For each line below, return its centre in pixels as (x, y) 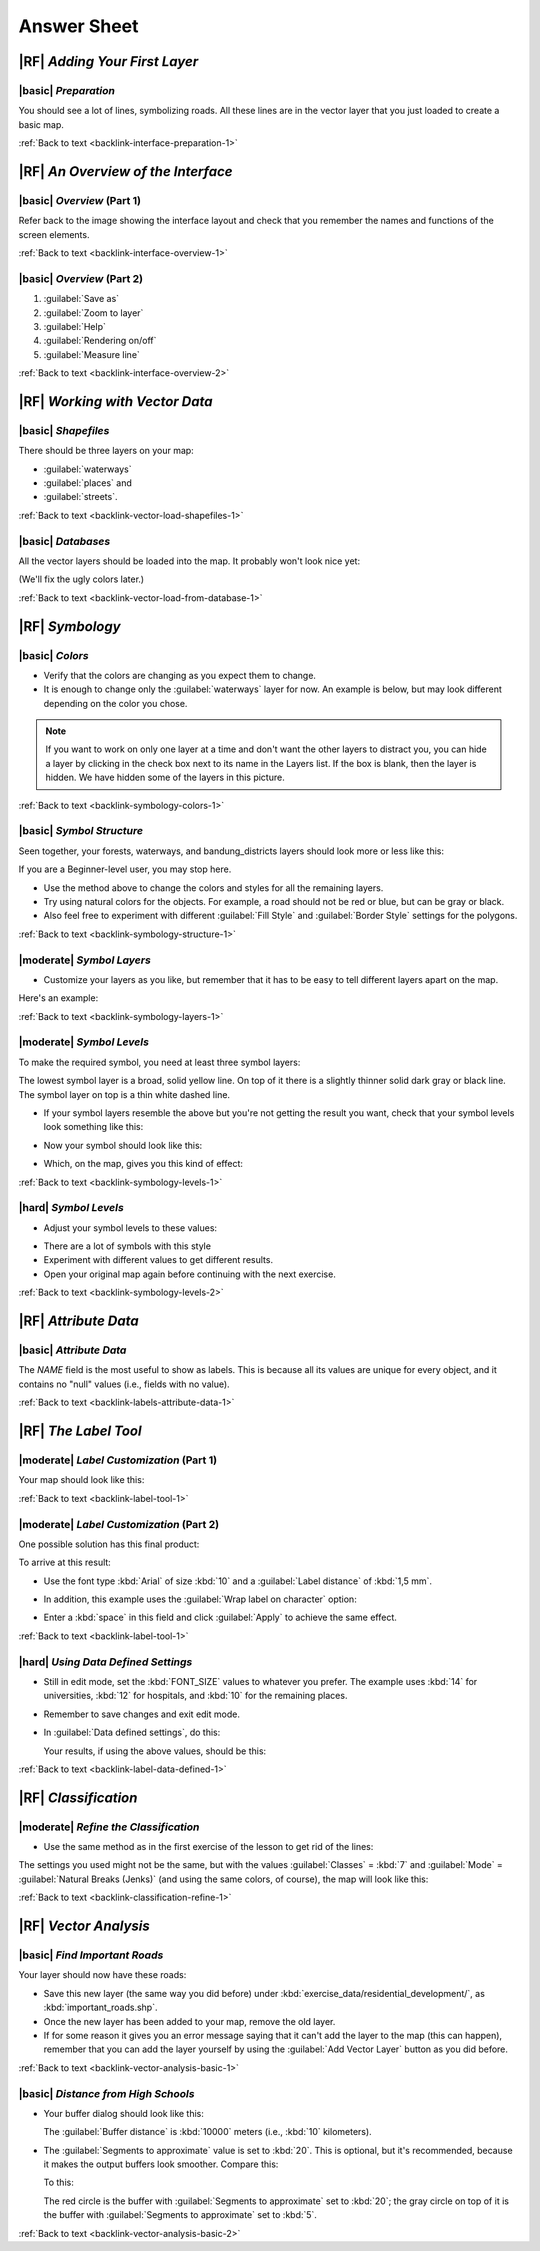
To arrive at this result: (65, 1562)
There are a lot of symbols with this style (127, 1246)
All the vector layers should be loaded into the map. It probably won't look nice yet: (189, 561)
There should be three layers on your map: (106, 451)
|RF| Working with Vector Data (116, 401)
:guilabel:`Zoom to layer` (93, 312)
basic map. (41, 124)
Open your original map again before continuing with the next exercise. (190, 1274)
